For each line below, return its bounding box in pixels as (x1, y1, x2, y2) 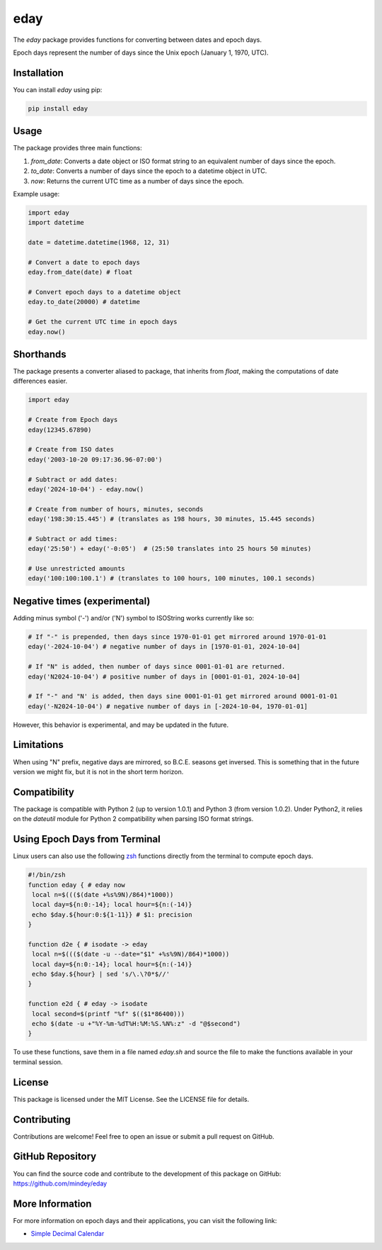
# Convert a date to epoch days (28, 258, 141, 266)
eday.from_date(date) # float (28, 268, 133, 277)
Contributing (13, 1113, 71, 1125)
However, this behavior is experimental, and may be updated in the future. (13, 720, 229, 729)
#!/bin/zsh (28, 871, 66, 879)
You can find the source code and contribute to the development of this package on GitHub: (13, 1169, 282, 1178)
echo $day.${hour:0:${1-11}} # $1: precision (32, 910, 192, 918)
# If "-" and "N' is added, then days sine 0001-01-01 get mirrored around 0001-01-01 (28, 692, 338, 701)
